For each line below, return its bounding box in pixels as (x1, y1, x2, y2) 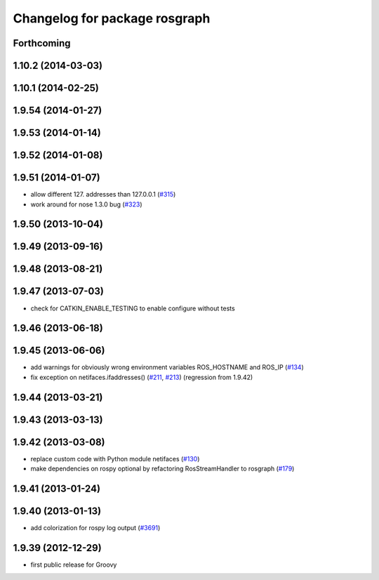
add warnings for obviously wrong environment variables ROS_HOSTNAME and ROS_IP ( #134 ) (30, 363, 305, 371)
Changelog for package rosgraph (13, 11, 211, 26)
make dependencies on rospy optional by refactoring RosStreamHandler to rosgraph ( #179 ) (30, 464, 295, 473)
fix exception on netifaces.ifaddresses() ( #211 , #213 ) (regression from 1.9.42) (30, 373, 253, 381)
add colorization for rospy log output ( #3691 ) (30, 524, 161, 532)
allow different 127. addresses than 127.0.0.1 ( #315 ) (30, 190, 176, 199)
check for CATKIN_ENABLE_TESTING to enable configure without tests (30, 304, 235, 312)
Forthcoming (13, 37, 71, 49)
